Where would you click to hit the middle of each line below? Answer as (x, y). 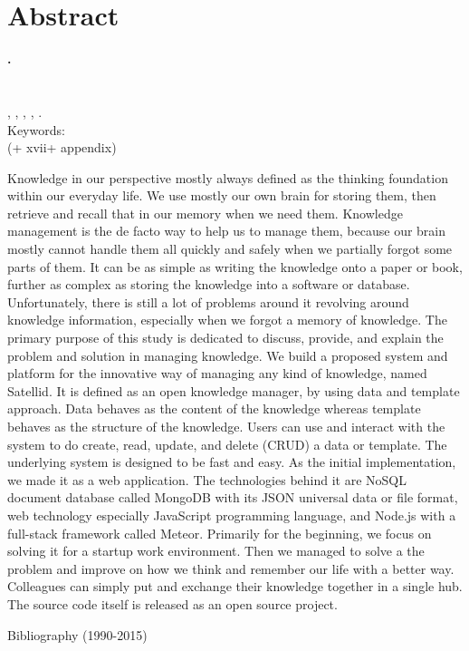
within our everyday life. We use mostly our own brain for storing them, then (222, 195)
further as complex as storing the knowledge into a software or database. (209, 284)
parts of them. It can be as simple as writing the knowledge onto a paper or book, (235, 266)
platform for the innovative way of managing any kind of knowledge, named (217, 373)
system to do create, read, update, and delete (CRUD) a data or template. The (227, 444)
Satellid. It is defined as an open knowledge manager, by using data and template (234, 390)
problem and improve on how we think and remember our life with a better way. (231, 568)
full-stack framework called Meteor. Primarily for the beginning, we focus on (220, 533)
